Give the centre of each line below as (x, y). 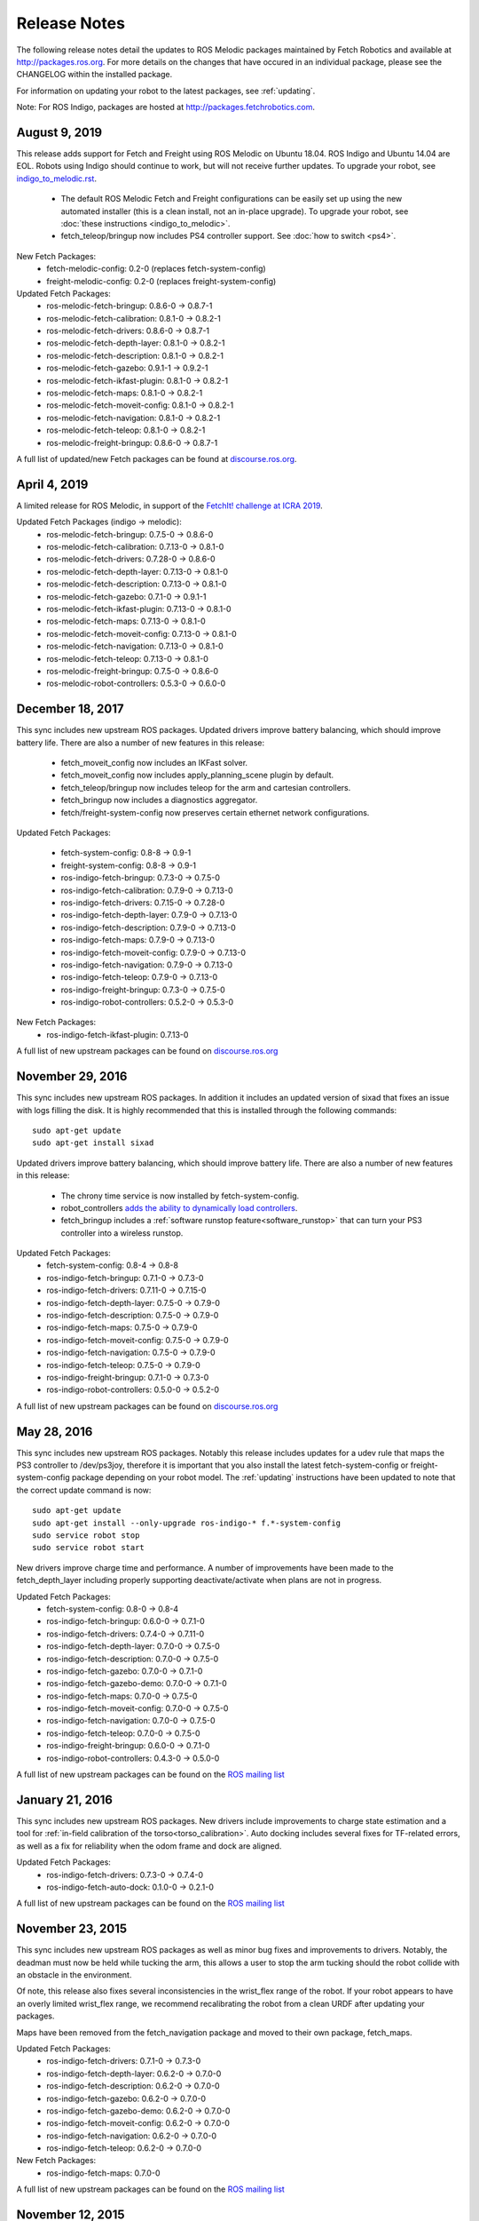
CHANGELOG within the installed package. (94, 75)
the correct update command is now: (84, 1490)
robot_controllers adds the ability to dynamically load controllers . (179, 1207)
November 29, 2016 (72, 1076)
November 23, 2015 (72, 1929)
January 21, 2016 (65, 1799)
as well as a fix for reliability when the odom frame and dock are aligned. (149, 1846)
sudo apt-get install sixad (93, 1143)
